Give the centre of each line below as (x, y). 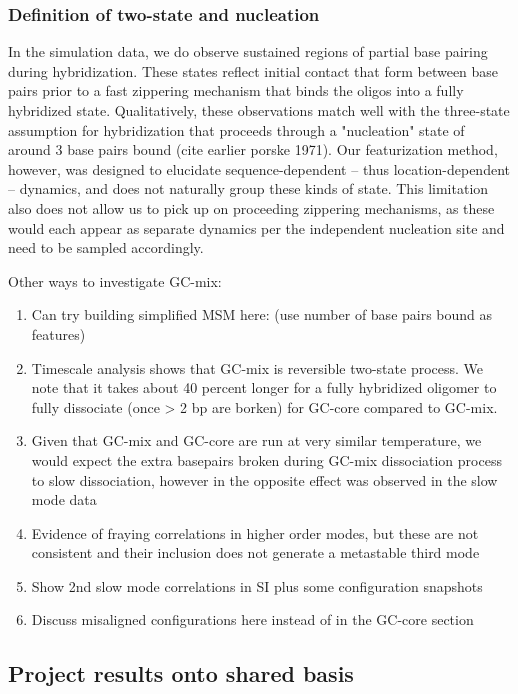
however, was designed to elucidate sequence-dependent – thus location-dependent (259, 168)
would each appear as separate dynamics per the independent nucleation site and (256, 227)
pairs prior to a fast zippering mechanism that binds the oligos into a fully (236, 90)
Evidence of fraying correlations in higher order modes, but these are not (255, 532)
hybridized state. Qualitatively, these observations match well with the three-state (259, 110)
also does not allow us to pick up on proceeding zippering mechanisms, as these (251, 207)
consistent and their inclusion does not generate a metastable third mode (255, 552)
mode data (64, 499)
